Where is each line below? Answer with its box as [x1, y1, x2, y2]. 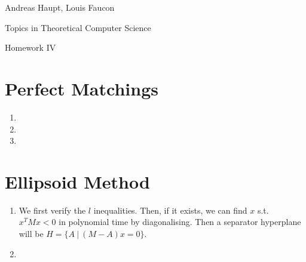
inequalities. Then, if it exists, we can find [93, 204, 247, 216]
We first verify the [19, 204, 86, 216]
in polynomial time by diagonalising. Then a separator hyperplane [59, 215, 301, 228]
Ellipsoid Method [5, 169, 150, 193]
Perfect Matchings [5, 76, 158, 100]
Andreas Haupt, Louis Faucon [5, 1, 115, 13]
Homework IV [5, 41, 56, 54]
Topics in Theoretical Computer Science [5, 21, 151, 33]
